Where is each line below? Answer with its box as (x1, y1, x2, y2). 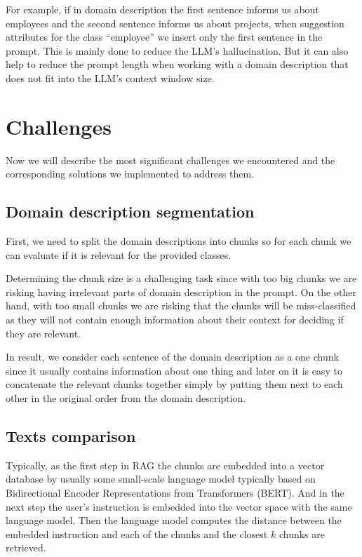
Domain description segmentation (6, 201, 255, 222)
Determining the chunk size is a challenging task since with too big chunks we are (6, 271, 357, 286)
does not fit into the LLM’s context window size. (6, 70, 215, 85)
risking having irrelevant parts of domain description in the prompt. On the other (6, 284, 356, 299)
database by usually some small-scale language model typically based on (6, 471, 316, 486)
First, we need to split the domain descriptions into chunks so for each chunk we (6, 234, 351, 248)
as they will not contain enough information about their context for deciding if (6, 312, 344, 327)
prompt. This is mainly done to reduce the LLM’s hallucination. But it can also (6, 43, 349, 58)
